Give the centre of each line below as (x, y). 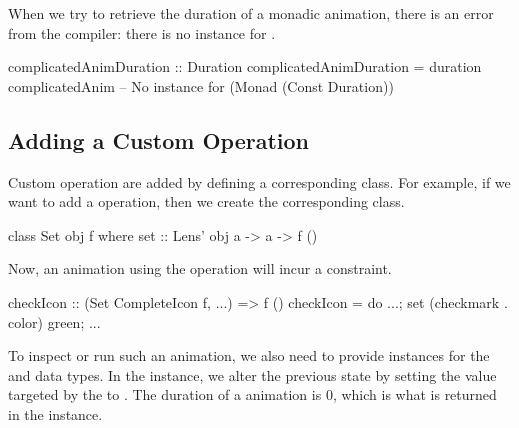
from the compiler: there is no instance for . (142, 32)
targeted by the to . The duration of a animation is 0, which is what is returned (252, 394)
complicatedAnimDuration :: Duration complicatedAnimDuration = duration (245, 66)
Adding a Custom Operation (159, 139)
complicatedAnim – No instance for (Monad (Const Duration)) (201, 85)
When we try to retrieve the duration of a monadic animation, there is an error (251, 13)
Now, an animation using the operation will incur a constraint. (200, 268)
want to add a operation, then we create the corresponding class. (206, 201)
